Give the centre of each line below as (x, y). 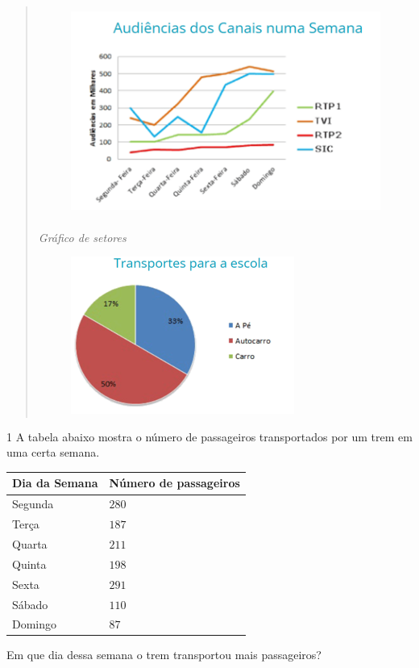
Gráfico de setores (82, 237)
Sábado (30, 604)
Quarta (30, 544)
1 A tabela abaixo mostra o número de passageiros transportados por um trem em (209, 436)
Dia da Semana (55, 483)
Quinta (29, 564)
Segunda (33, 504)
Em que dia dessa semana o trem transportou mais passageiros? (164, 655)
